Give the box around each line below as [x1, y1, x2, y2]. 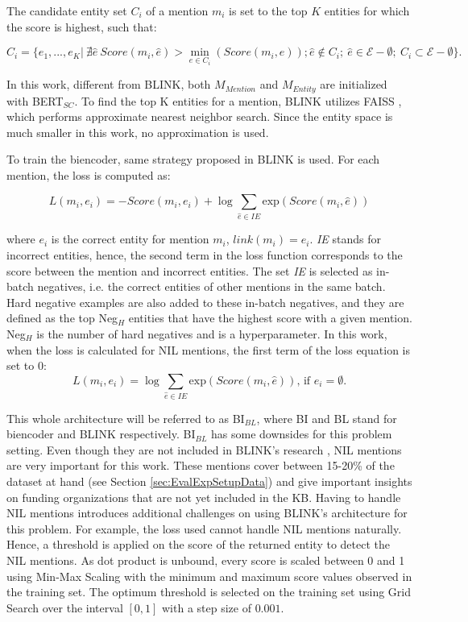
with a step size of [161, 599, 251, 616]
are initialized [320, 76, 387, 93]
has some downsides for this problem [211, 425, 392, 442]
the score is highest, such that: [6, 18, 157, 35]
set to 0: [6, 357, 47, 374]
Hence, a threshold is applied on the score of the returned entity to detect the [6, 536, 390, 553]
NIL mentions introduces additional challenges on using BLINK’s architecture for [6, 504, 408, 521]
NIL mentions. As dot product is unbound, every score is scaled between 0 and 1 [6, 551, 405, 568]
